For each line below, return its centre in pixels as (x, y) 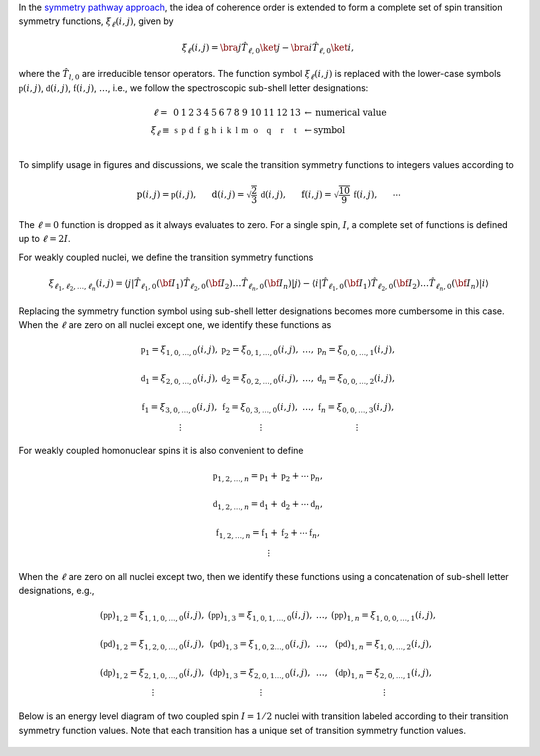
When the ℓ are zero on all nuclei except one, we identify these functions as (175, 325)
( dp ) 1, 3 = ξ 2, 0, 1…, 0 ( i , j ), (260, 673)
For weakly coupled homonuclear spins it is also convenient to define (161, 451)
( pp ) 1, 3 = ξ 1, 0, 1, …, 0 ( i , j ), (260, 617)
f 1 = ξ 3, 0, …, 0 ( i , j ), (179, 408)
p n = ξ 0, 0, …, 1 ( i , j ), (355, 351)
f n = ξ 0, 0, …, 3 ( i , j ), (356, 408)
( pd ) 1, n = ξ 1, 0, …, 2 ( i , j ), (383, 645)
